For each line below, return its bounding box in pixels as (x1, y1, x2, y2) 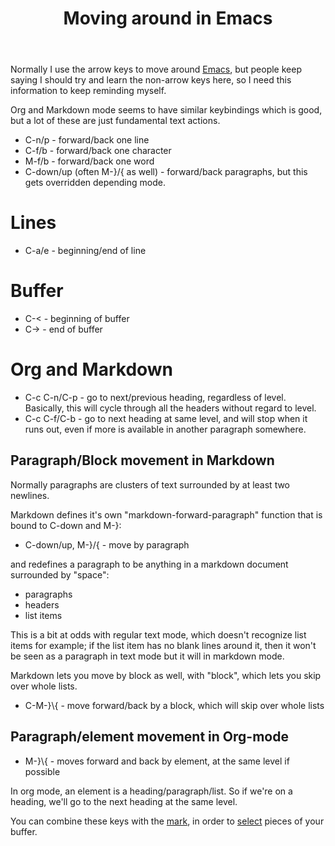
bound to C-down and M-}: (10, 519, 122, 531)
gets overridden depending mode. (24, 177, 166, 189)
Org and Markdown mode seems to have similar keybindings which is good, (10, 104, 323, 116)
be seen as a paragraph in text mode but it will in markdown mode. (10, 650, 285, 662)
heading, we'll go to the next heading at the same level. (10, 795, 238, 807)
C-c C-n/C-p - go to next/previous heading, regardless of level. (24, 392, 287, 403)
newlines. (10, 489, 50, 501)
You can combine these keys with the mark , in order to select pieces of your (10, 815, 325, 827)
